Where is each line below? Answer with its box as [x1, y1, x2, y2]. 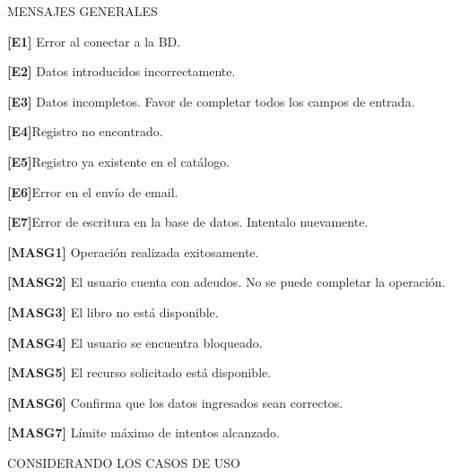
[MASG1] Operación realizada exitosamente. [7, 242, 259, 261]
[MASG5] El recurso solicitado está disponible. [7, 363, 272, 382]
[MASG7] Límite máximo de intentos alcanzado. [7, 423, 280, 442]
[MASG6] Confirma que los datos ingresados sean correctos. [7, 393, 343, 411]
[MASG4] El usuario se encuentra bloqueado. [7, 332, 263, 351]
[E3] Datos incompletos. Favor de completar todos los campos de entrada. [7, 91, 415, 110]
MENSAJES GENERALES [7, 2, 158, 20]
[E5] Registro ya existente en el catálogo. [7, 151, 230, 170]
